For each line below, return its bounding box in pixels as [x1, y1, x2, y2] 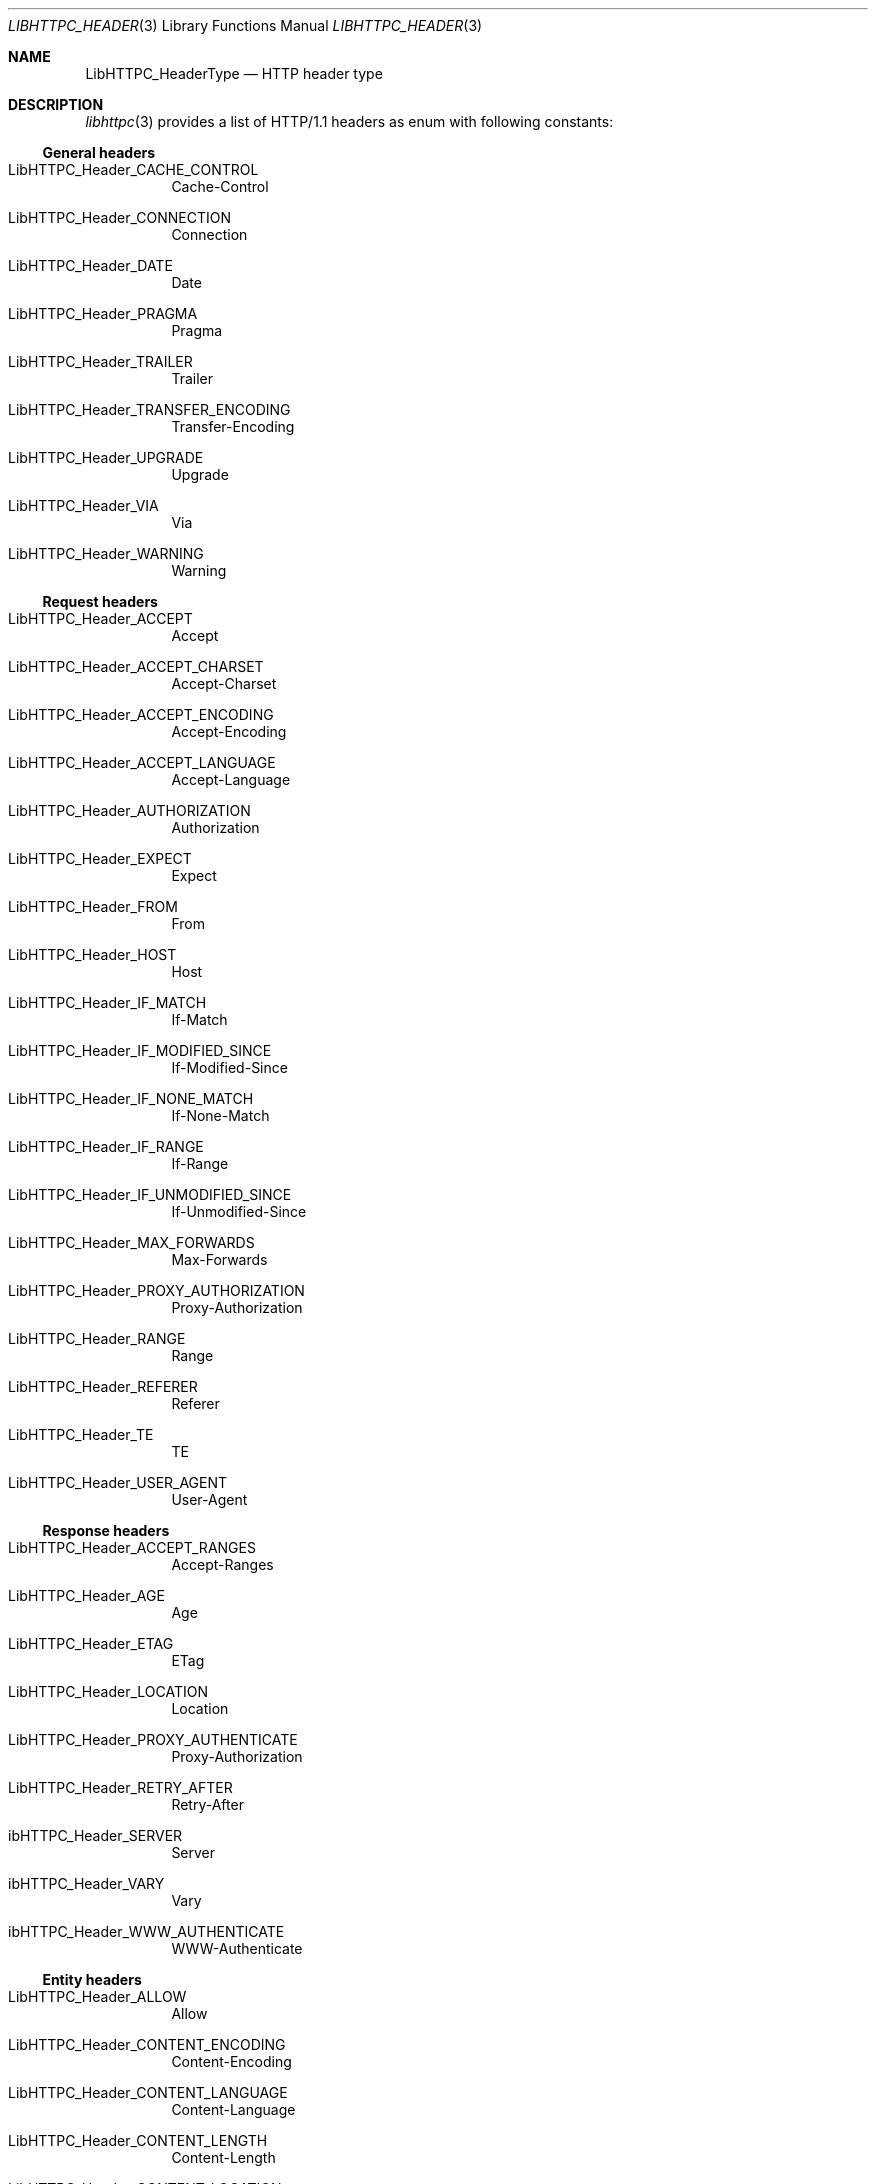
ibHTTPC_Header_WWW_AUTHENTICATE [8, 1923, 285, 1940]
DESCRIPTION [8, 96, 104, 113]
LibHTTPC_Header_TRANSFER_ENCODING [8, 401, 291, 418]
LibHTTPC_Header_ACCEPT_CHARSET [8, 658, 264, 675]
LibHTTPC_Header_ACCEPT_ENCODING [8, 706, 274, 723]
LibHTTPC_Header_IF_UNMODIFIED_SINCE [8, 1186, 292, 1203]
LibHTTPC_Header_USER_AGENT [8, 1474, 228, 1491]
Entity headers [42, 1971, 142, 1988]
